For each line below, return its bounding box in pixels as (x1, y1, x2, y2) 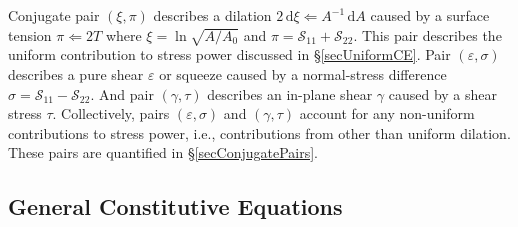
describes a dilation (153, 5, 272, 25)
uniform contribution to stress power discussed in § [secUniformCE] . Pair (8, 44, 451, 65)
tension (8, 24, 52, 45)
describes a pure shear (8, 63, 144, 84)
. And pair (90, 83, 154, 104)
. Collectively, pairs (52, 103, 170, 124)
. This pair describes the (353, 24, 502, 45)
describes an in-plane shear (207, 83, 373, 104)
